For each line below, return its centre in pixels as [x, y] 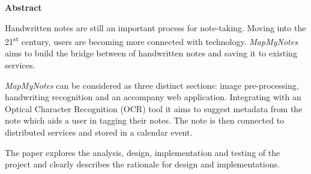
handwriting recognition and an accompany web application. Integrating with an [153, 97]
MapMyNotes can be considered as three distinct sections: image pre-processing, [152, 85]
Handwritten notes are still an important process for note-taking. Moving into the [155, 27]
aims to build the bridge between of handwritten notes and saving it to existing [151, 53]
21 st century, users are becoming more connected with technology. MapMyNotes [151, 40]
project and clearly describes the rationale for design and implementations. [142, 164]
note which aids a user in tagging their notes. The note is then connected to [145, 120]
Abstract [23, 7]
